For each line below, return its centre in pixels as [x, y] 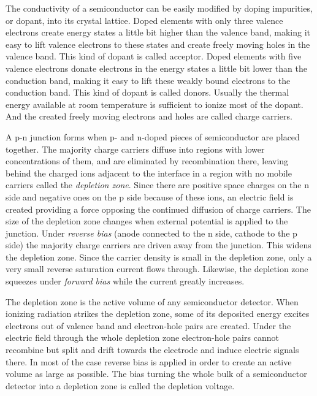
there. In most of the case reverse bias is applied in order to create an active [149, 361]
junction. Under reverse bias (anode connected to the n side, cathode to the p [151, 233]
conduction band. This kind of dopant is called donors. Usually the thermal [147, 92]
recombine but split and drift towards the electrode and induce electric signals [152, 350]
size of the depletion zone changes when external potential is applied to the [147, 221]
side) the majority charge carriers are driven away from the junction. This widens [158, 245]
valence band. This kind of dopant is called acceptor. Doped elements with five [154, 56]
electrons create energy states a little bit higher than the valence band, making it [158, 32]
